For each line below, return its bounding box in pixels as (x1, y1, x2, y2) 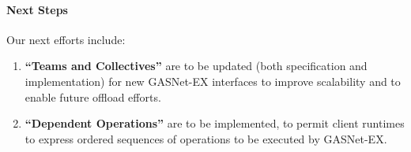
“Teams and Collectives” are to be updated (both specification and (25, 57, 368, 74)
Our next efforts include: (6, 31, 126, 47)
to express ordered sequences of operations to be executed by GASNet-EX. (25, 130, 387, 146)
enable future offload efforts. (25, 88, 161, 105)
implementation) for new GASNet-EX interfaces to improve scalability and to (25, 72, 401, 89)
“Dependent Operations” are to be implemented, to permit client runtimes (25, 115, 405, 132)
